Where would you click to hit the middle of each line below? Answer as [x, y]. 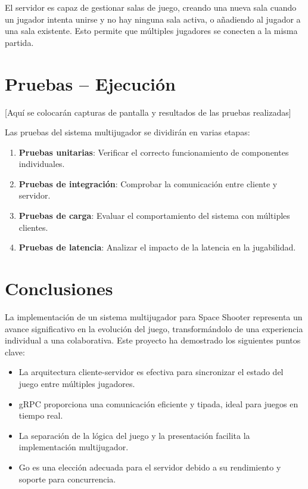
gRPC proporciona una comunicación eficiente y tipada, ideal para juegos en [158, 403]
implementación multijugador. [74, 447]
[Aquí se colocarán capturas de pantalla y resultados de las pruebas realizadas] [148, 112]
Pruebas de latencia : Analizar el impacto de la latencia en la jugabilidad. [157, 247]
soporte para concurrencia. [67, 479]
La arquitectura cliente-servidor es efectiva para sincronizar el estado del [151, 372]
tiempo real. [41, 415]
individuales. [42, 164]
